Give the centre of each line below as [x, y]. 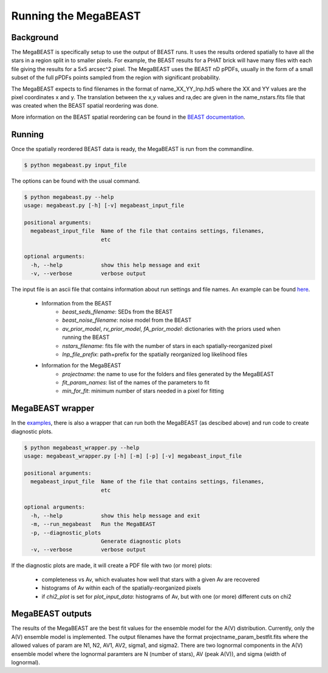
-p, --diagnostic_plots [66, 533]
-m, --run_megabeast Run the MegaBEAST [93, 524]
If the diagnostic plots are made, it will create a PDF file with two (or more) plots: [111, 565]
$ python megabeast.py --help [69, 197]
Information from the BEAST [77, 303]
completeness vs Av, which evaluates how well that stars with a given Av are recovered [151, 579]
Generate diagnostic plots [141, 541]
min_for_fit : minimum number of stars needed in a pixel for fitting [143, 391]
